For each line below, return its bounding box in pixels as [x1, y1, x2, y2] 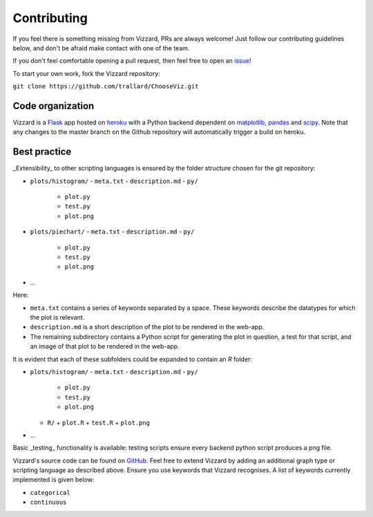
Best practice [12, 146, 72, 158]
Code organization [12, 100, 95, 112]
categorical [30, 489, 70, 496]
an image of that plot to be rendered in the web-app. [30, 342, 180, 351]
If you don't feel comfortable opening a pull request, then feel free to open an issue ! [12, 57, 251, 65]
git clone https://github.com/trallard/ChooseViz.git [12, 83, 199, 90]
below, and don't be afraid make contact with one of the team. [12, 43, 190, 52]
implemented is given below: [12, 476, 95, 484]
